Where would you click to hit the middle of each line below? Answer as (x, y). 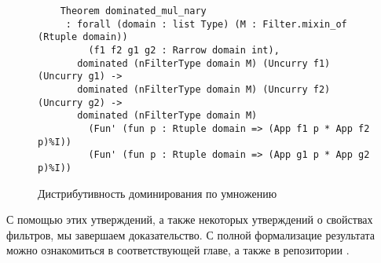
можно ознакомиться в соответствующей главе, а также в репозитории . (178, 250)
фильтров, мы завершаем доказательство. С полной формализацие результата (190, 234)
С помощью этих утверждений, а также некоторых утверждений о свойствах (190, 219)
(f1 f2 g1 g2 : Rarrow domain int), (184, 50)
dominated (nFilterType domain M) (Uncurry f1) (204, 63)
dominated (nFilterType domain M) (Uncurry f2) (204, 89)
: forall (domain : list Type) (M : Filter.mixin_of (206, 24)
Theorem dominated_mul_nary (133, 11)
